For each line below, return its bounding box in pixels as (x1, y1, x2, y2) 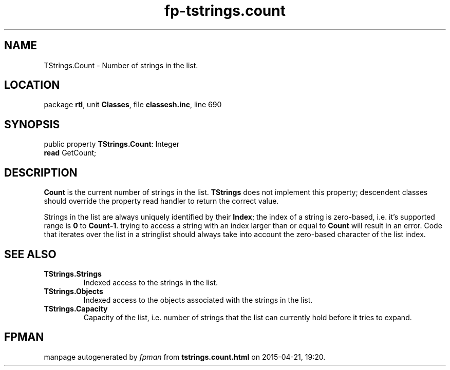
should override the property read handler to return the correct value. (44, 197, 279, 206)
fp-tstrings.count (164, 2, 286, 20)
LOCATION (4, 79, 60, 92)
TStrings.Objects (44, 286, 103, 296)
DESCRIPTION (4, 166, 78, 179)
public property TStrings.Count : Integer (44, 140, 180, 149)
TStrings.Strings (44, 269, 102, 278)
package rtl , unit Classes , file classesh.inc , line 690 (44, 100, 222, 109)
